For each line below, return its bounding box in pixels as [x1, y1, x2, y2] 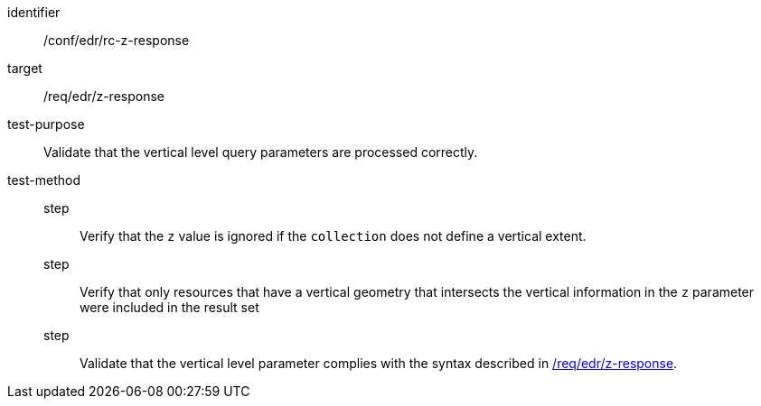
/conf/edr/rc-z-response [43, 32, 190, 48]
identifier [7, 5, 61, 20]
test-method [7, 172, 80, 188]
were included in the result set [80, 300, 259, 315]
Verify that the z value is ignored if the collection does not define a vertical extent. [80, 228, 587, 244]
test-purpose [7, 116, 85, 132]
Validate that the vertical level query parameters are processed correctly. [43, 144, 478, 160]
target [7, 60, 42, 76]
